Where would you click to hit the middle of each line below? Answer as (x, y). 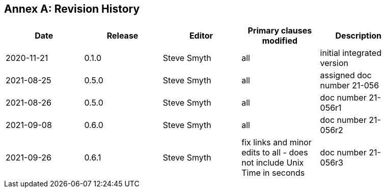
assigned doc (346, 75)
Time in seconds (273, 173)
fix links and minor (277, 142)
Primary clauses (280, 31)
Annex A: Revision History (72, 9)
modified (280, 41)
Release (122, 36)
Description (358, 36)
